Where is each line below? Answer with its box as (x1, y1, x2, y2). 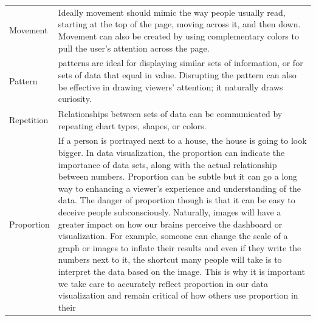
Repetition (9, 113, 49, 126)
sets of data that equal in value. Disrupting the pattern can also (58, 68, 297, 81)
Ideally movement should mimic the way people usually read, (58, 5, 286, 18)
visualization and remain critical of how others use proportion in (58, 289, 298, 302)
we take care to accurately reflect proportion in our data (58, 277, 268, 289)
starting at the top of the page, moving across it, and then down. (58, 18, 301, 30)
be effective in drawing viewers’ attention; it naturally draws (58, 80, 283, 93)
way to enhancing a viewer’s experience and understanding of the (58, 181, 301, 194)
